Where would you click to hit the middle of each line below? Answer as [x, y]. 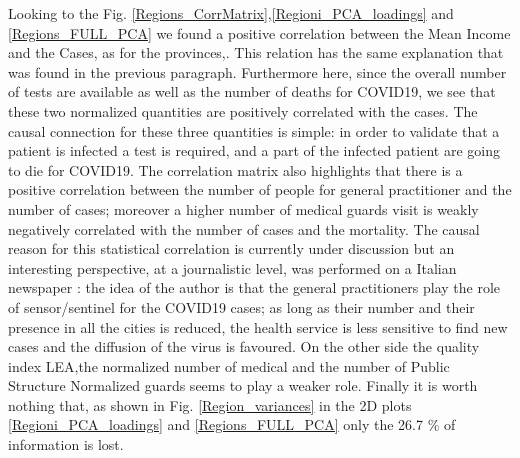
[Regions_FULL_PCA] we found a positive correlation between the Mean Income [259, 32]
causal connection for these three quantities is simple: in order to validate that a [254, 130]
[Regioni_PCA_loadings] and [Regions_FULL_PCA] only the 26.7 [215, 424]
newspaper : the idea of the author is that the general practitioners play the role [254, 287]
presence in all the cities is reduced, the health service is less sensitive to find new [258, 326]
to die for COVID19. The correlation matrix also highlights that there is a [235, 169]
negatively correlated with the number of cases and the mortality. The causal [244, 228]
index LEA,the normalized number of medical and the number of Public [229, 365]
